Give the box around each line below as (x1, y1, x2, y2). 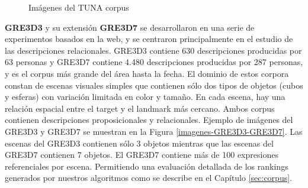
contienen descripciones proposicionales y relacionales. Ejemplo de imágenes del (5, 114, 293, 126)
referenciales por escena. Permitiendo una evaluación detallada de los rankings (5, 160, 288, 172)
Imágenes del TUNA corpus (28, 1, 129, 13)
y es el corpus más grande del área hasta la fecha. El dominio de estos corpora (5, 67, 289, 79)
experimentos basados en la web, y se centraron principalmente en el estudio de (5, 33, 293, 45)
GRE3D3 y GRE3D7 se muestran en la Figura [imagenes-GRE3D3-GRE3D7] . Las (5, 125, 303, 137)
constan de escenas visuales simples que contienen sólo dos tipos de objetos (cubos (5, 79, 303, 91)
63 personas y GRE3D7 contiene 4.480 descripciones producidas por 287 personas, (5, 56, 303, 68)
